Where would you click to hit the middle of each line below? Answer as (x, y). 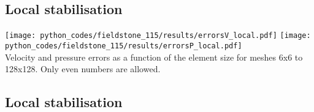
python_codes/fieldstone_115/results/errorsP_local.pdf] (124, 46)
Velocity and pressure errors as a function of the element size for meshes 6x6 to (154, 57)
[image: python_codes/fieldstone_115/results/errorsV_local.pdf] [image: (158, 36)
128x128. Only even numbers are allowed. (83, 69)
